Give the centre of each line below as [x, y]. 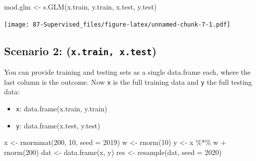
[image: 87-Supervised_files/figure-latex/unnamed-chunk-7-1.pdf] [117, 24]
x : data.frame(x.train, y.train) [61, 108]
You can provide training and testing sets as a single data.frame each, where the [127, 72]
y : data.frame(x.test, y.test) [58, 125]
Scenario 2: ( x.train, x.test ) [80, 50]
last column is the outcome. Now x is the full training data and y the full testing [128, 82]
